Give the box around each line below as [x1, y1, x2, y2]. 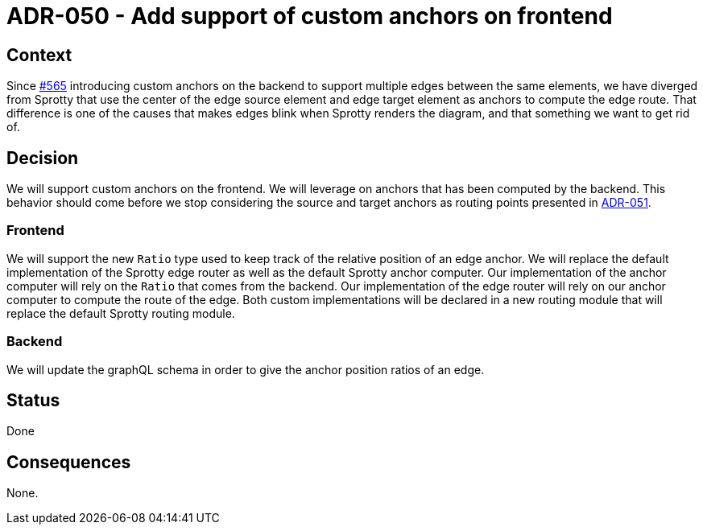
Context [6, 44, 72, 65]
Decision [6, 147, 79, 168]
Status [6, 389, 60, 410]
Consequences [6, 451, 131, 472]
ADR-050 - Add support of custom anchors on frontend [6, 2, 613, 30]
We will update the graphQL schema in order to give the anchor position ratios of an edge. [6, 362, 485, 377]
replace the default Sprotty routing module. [6, 306, 235, 320]
